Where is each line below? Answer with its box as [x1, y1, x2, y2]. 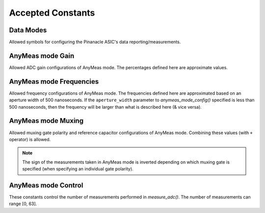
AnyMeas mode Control [9, 181, 83, 189]
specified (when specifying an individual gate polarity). [22, 166, 133, 172]
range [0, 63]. [9, 201, 37, 207]
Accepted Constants [9, 7, 95, 18]
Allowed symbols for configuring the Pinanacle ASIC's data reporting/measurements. [9, 39, 181, 45]
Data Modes [9, 26, 47, 34]
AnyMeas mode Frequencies [9, 77, 99, 86]
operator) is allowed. [9, 136, 51, 142]
